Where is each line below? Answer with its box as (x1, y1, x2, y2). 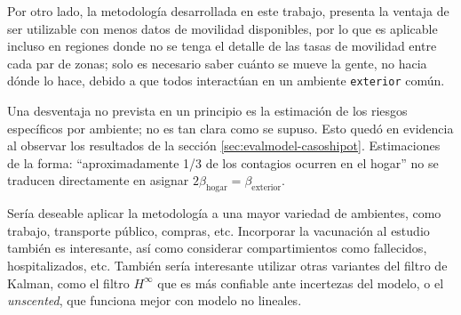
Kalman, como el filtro (7, 273, 130, 292)
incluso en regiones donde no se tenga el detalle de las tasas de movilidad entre (7, 36, 437, 55)
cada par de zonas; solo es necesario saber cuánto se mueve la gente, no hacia (7, 53, 427, 72)
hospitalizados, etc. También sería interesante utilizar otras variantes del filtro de (7, 255, 448, 274)
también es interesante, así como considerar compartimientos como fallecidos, (7, 238, 427, 257)
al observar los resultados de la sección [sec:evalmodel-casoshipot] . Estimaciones (7, 136, 441, 155)
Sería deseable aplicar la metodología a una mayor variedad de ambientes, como (7, 204, 441, 222)
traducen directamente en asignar (7, 171, 189, 190)
